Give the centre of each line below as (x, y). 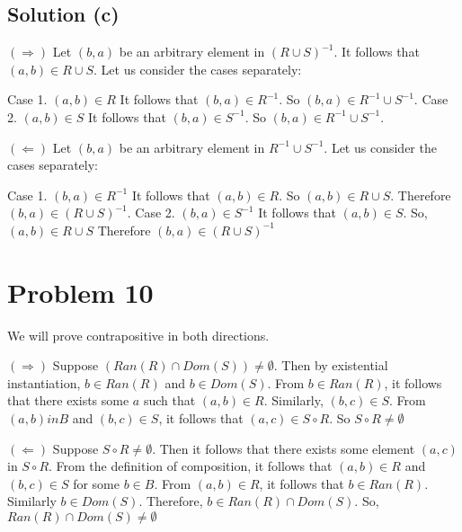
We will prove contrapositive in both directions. (138, 335)
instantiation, (44, 382)
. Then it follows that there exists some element (284, 448)
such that (169, 400)
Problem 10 (80, 292)
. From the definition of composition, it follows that (191, 466)
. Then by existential (331, 365)
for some (96, 483)
